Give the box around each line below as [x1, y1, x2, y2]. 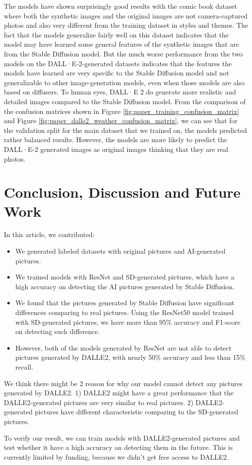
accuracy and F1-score [174, 316, 240, 327]
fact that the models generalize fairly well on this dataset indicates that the [4, 29, 229, 39]
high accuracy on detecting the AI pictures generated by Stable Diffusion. [15, 281, 235, 291]
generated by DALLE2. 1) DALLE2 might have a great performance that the [4, 388, 234, 398]
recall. [15, 361, 34, 372]
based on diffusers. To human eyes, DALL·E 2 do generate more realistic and [4, 87, 236, 97]
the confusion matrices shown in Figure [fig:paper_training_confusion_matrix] [4, 106, 239, 116]
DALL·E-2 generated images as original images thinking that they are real [4, 144, 228, 154]
